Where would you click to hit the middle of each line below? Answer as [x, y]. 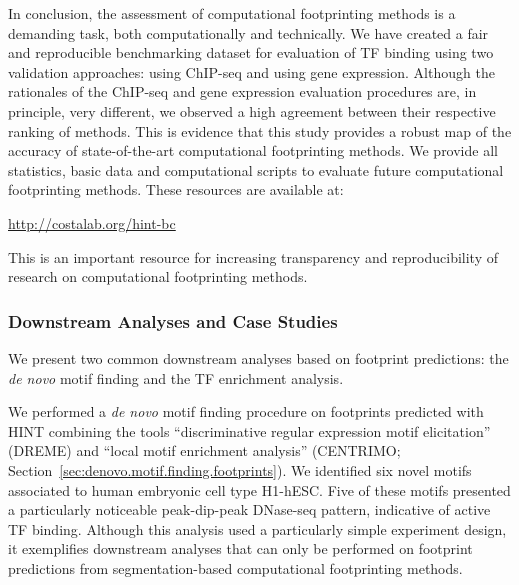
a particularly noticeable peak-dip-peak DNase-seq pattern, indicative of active [249, 509]
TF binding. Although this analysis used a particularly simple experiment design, [257, 528]
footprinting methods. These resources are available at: [176, 189]
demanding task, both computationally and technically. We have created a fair [248, 32]
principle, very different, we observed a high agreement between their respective [252, 110]
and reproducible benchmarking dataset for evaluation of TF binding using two [251, 52]
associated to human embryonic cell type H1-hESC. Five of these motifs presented [259, 489]
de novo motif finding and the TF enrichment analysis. [176, 377]
